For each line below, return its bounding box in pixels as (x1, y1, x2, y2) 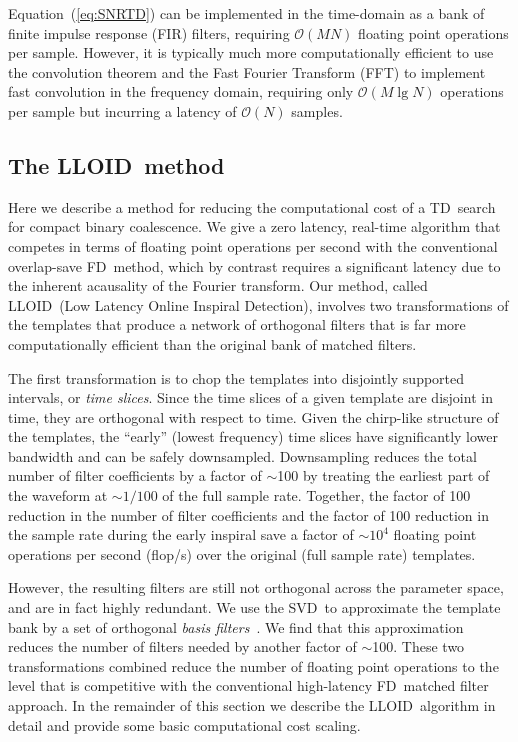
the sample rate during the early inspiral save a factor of (8, 524, 354, 545)
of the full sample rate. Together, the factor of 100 (162, 485, 471, 506)
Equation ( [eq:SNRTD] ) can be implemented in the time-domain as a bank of (8, 3, 485, 23)
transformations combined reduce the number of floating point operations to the (8, 655, 499, 676)
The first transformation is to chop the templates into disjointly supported (8, 367, 465, 388)
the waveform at (8, 485, 108, 506)
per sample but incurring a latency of (8, 100, 237, 121)
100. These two (372, 636, 465, 657)
